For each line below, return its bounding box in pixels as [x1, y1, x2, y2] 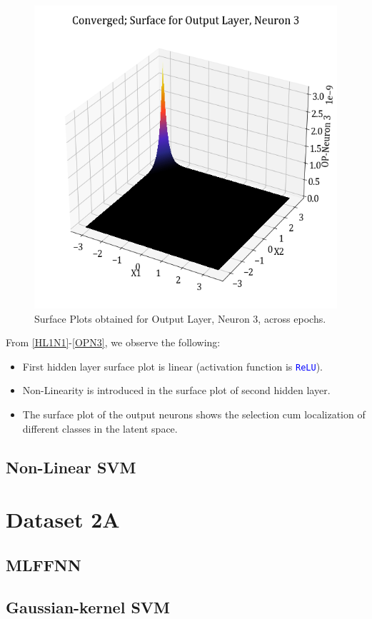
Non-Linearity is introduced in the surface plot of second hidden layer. [22, 383, 331, 398]
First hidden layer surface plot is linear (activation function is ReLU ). [22, 358, 323, 373]
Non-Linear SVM [6, 456, 136, 478]
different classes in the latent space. [22, 421, 178, 436]
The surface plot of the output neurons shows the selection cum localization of [22, 407, 366, 422]
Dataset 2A [6, 505, 120, 534]
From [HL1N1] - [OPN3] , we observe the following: [6, 335, 221, 350]
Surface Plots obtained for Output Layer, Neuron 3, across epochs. [34, 311, 326, 326]
